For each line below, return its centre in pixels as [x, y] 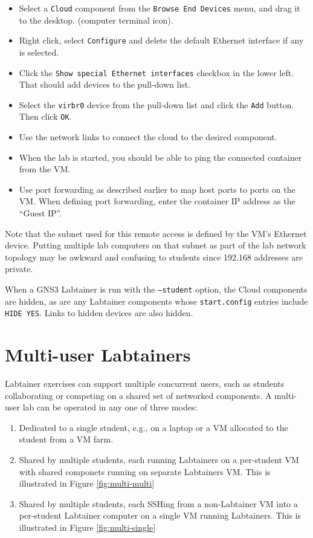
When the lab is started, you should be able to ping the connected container [160, 157]
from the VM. [45, 169]
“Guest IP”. [40, 213]
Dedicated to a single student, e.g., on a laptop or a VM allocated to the [153, 427]
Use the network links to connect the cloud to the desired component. [148, 137]
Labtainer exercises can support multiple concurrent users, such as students [145, 384]
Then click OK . [45, 116]
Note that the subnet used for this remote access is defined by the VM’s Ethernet [156, 233]
